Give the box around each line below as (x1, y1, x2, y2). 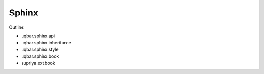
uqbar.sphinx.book (21, 53, 59, 59)
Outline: (9, 24, 25, 30)
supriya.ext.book (21, 60, 56, 66)
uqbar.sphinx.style (21, 46, 59, 52)
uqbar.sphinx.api (21, 33, 55, 39)
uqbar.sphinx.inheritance (21, 40, 72, 45)
